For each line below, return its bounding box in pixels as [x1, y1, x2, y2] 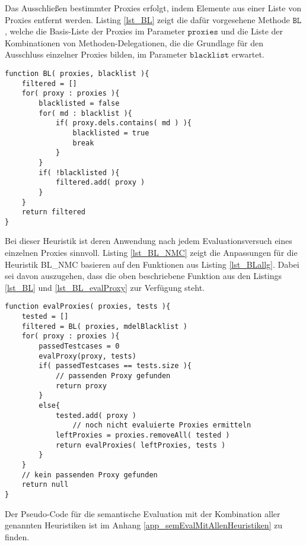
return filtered [21, 208, 86, 217]
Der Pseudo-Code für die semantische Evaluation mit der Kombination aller [5, 507, 280, 519]
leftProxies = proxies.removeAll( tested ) [55, 430, 230, 439]
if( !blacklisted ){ [39, 168, 120, 177]
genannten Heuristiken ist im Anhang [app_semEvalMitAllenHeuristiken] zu [5, 519, 283, 531]
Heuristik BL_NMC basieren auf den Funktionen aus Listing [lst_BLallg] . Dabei [5, 258, 299, 270]
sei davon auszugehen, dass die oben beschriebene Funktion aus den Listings [5, 270, 282, 282]
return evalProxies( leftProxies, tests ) [55, 441, 226, 449]
